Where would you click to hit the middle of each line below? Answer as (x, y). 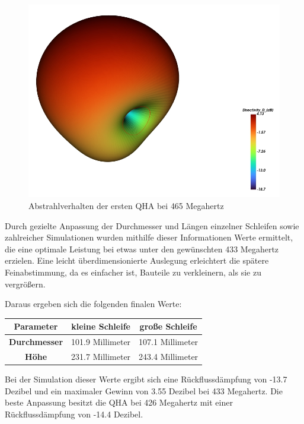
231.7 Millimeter (101, 356)
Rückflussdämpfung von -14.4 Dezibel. (74, 414)
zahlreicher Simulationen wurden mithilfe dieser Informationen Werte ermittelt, (149, 237)
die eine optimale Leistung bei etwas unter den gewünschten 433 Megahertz (142, 249)
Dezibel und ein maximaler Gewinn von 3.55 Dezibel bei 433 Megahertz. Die (144, 390)
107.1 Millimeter (169, 342)
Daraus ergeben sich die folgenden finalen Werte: (93, 304)
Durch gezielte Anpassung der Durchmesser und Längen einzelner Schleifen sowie (152, 225)
